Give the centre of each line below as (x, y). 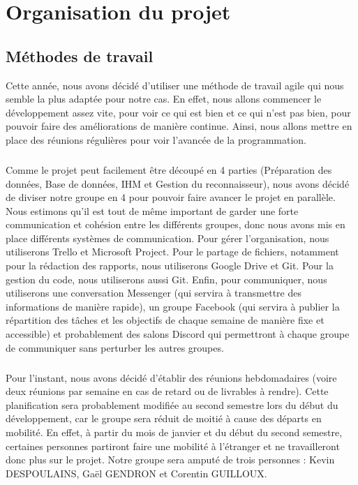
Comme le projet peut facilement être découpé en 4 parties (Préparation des (169, 169)
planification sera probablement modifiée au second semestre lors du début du (172, 404)
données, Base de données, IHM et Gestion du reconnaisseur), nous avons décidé (178, 183)
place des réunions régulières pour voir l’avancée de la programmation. (156, 139)
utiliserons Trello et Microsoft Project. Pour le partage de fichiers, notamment (172, 252)
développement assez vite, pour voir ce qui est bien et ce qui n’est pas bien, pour (178, 112)
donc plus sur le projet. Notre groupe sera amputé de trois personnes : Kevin (170, 460)
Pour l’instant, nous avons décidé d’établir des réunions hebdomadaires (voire (171, 377)
